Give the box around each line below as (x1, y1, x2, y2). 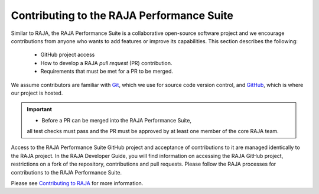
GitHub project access (40, 51, 95, 59)
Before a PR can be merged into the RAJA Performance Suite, (41, 117, 192, 124)
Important (27, 106, 53, 113)
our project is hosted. (11, 89, 63, 96)
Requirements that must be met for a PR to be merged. (40, 68, 174, 75)
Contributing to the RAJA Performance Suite (11, 9, 233, 22)
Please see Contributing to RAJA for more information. (11, 180, 144, 187)
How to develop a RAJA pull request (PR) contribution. (40, 59, 172, 66)
